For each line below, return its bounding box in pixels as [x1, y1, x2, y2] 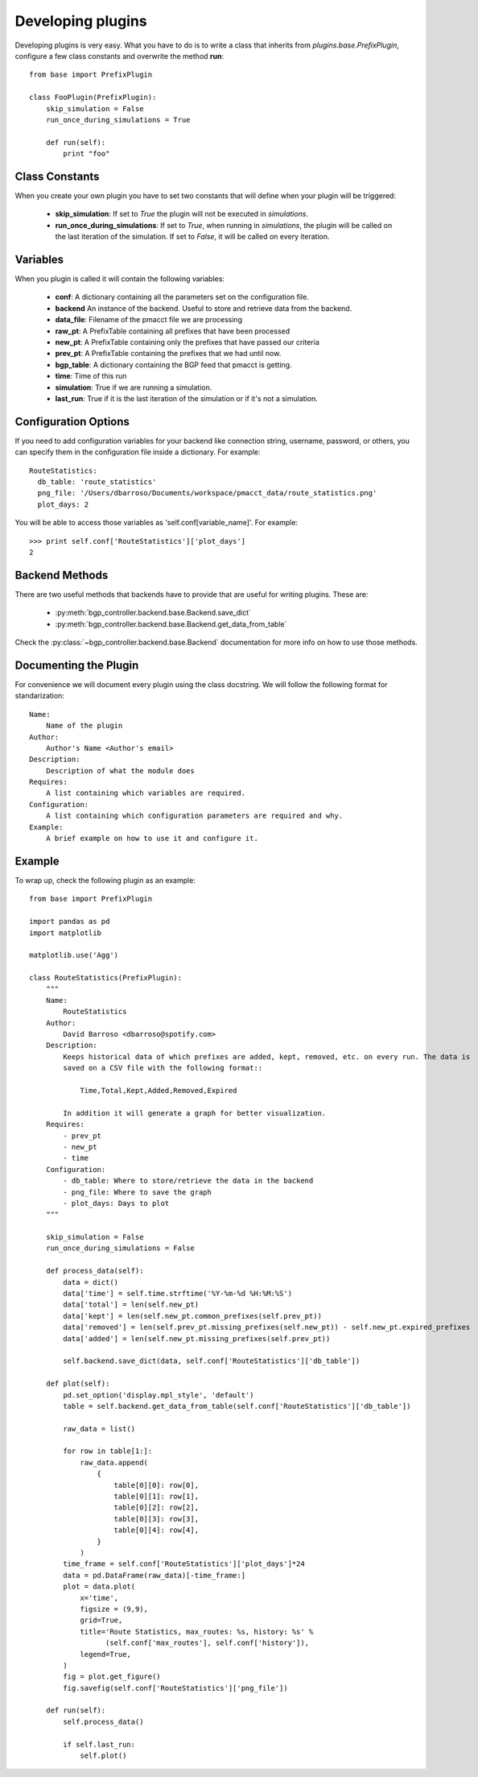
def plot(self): [45, 1379, 110, 1389]
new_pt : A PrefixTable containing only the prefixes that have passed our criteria [55, 338, 319, 346]
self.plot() [80, 1751, 127, 1760]
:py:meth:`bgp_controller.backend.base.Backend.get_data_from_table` [55, 619, 287, 628]
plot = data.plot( [63, 1582, 136, 1591]
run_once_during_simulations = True [45, 115, 191, 124]
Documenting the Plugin [14, 658, 139, 672]
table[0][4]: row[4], [113, 1526, 200, 1535]
